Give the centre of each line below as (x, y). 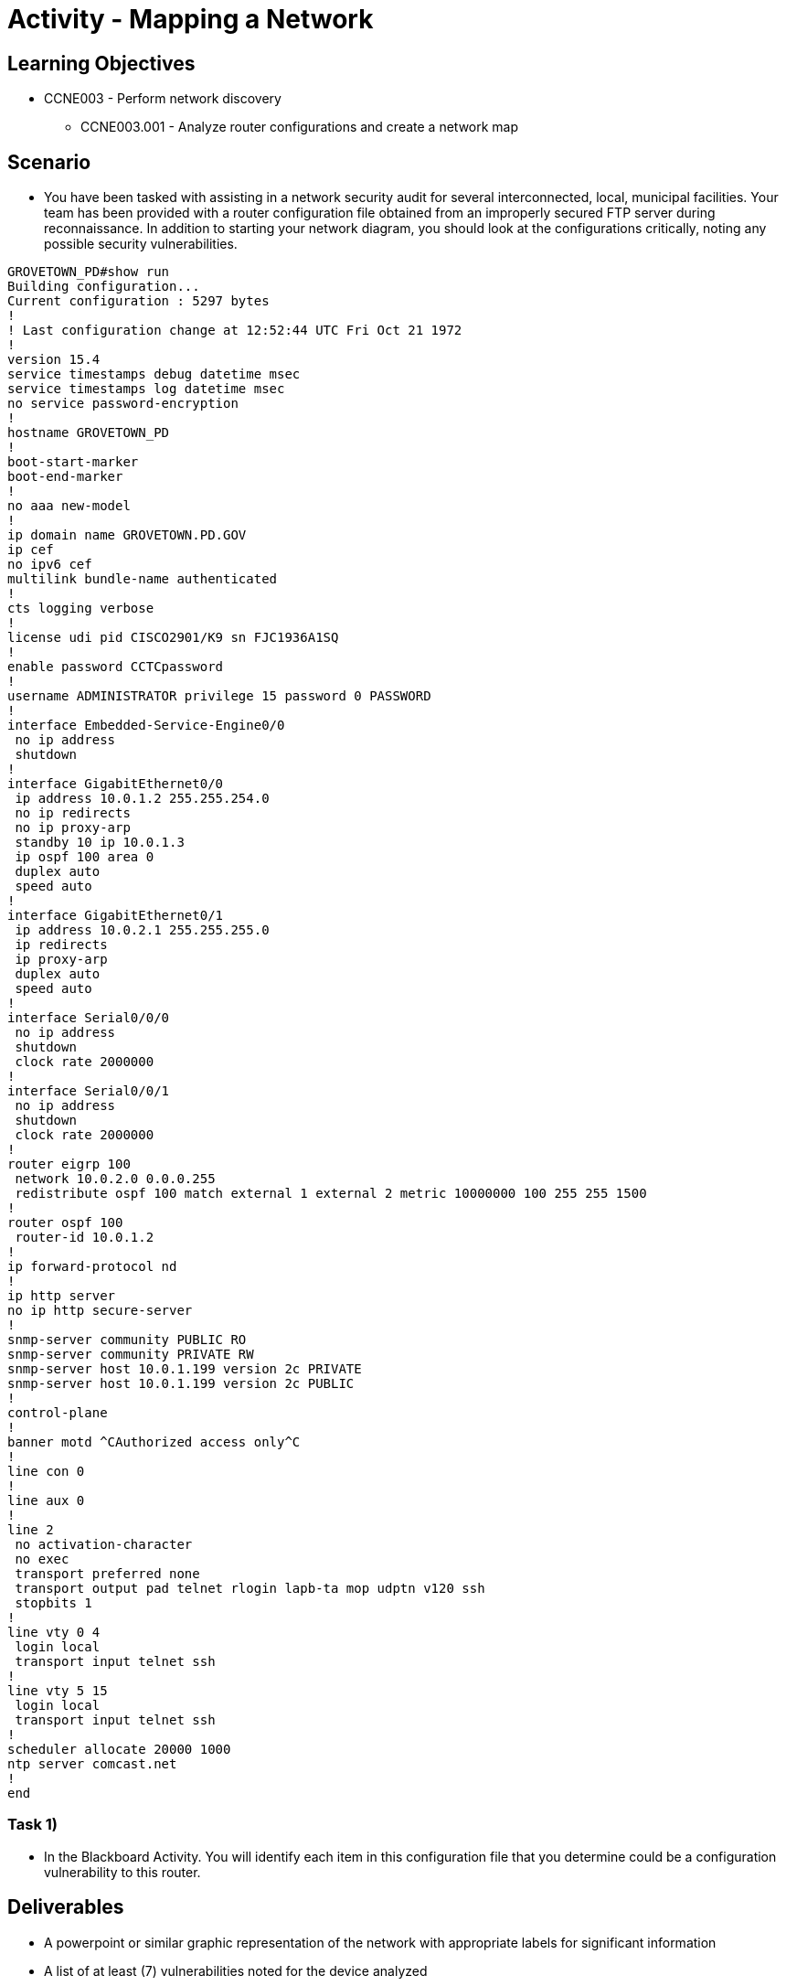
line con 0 (46, 1472)
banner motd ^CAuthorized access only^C (154, 1442)
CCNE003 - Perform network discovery (163, 99)
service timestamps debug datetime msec (154, 374)
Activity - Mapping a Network (191, 19)
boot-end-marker (65, 477)
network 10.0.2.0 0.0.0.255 (115, 1179)
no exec (42, 1559)
